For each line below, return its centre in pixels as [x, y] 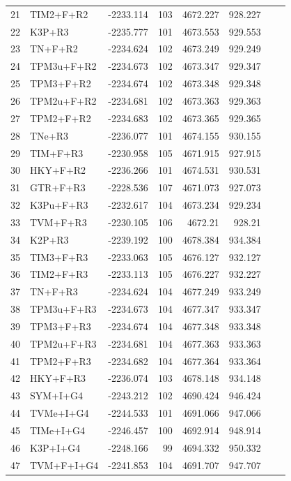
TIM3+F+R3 [59, 257]
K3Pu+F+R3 [59, 205]
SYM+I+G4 [56, 395]
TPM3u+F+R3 [63, 309]
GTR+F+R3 [58, 187]
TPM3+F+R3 [61, 326]
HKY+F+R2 [58, 170]
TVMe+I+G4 [60, 413]
